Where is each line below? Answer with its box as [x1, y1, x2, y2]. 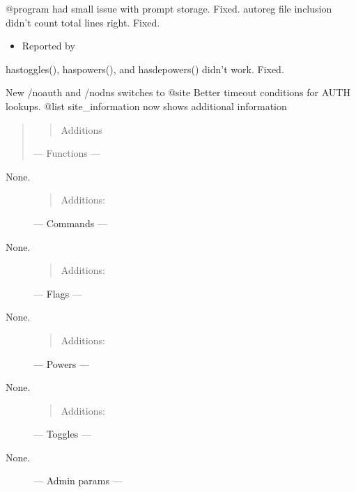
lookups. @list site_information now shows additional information [6, 98, 287, 113]
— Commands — [33, 215, 107, 230]
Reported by [22, 38, 75, 53]
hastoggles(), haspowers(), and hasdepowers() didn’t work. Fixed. [6, 61, 284, 76]
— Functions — [33, 146, 101, 160]
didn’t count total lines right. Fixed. [6, 15, 160, 29]
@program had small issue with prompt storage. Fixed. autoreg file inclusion [6, 1, 332, 15]
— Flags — [33, 286, 82, 300]
